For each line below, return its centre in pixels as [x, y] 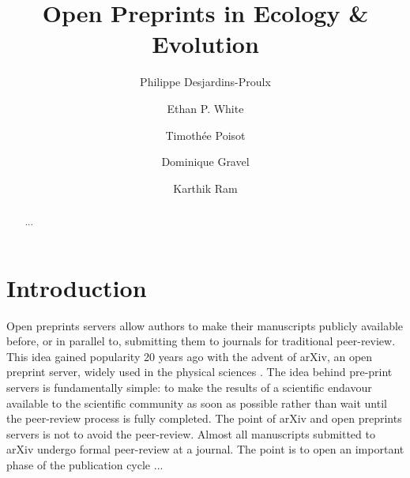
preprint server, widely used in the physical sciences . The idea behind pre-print [199, 372]
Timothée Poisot [205, 135]
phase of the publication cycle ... [85, 465]
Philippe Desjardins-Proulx [205, 82]
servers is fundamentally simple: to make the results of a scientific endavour [189, 388]
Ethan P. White [205, 108]
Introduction [77, 287]
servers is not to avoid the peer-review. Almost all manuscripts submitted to [191, 433]
